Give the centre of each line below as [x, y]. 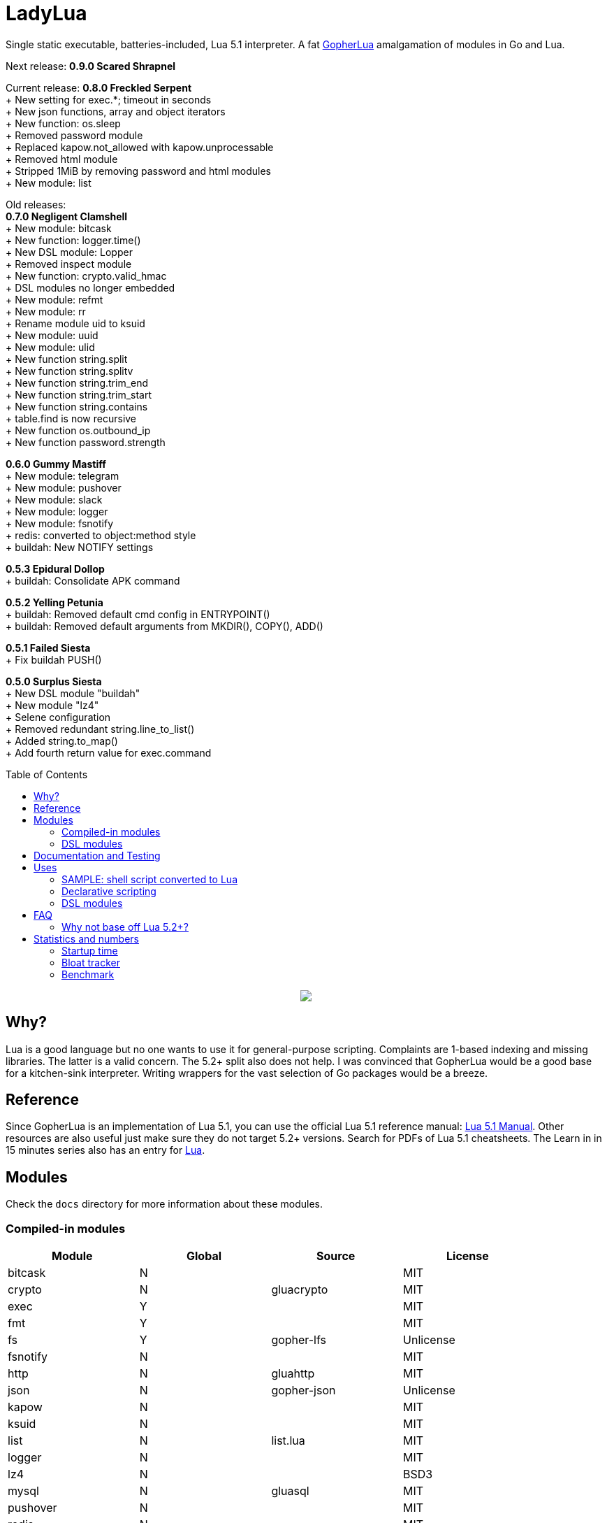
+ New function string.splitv [70, 371]
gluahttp [293, 1374]
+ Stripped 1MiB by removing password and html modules [138, 171]
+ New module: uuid [52, 335]
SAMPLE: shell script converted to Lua [150, 879]
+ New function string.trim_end [77, 382]
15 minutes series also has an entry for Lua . [105, 1150]
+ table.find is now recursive [71, 418]
